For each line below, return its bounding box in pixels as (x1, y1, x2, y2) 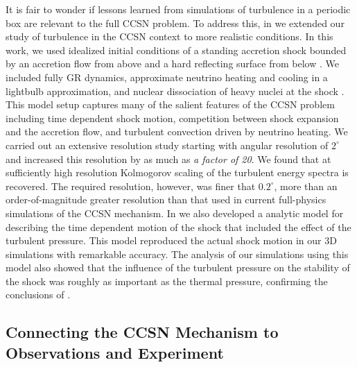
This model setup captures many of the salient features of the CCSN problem (6, 97, 335, 112)
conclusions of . (6, 287, 71, 302)
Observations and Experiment (6, 341, 224, 363)
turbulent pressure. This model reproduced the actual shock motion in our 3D (6, 233, 337, 248)
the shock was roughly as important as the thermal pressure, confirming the (6, 273, 328, 288)
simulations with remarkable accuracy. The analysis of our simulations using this (6, 246, 349, 261)
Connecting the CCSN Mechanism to (6, 321, 279, 343)
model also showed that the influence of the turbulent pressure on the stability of (6, 260, 350, 275)
